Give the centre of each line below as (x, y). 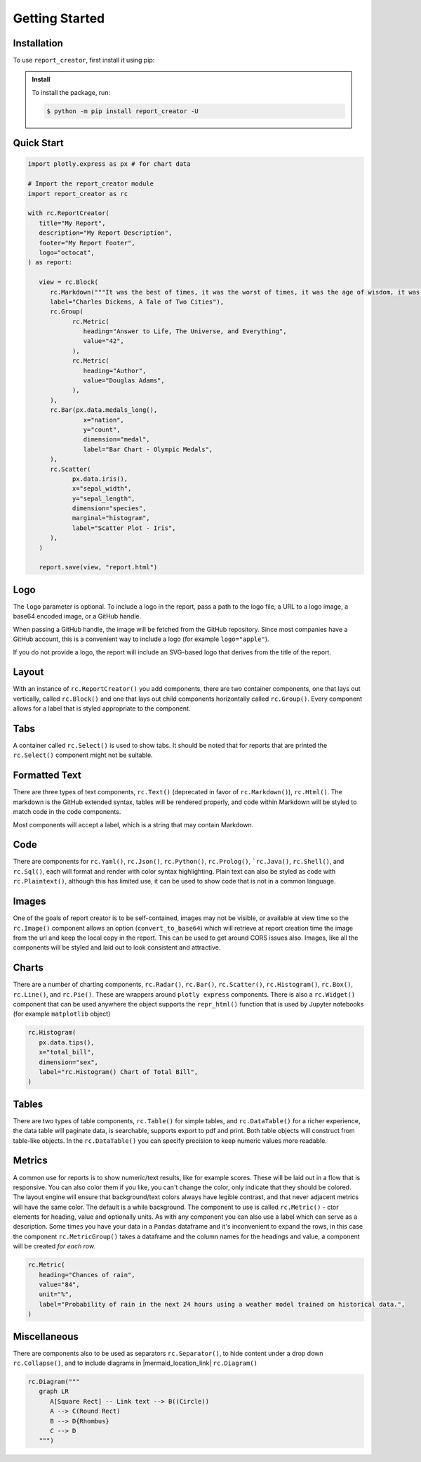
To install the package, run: (71, 92)
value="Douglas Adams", (124, 381)
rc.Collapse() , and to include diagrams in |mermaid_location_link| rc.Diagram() (135, 1363)
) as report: (50, 263)
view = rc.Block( (68, 282)
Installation (38, 43)
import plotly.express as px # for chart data (109, 164)
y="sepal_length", (104, 498)
